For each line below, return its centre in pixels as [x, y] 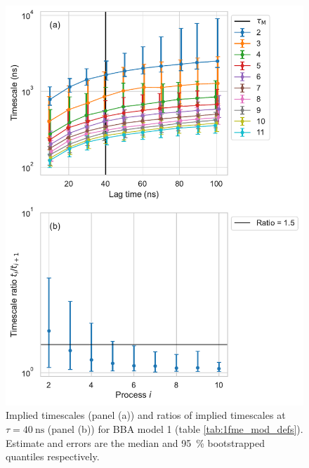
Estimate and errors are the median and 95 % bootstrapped [135, 442]
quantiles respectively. [53, 456]
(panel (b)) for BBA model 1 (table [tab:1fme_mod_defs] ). [175, 428]
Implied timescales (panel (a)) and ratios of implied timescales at [146, 415]
